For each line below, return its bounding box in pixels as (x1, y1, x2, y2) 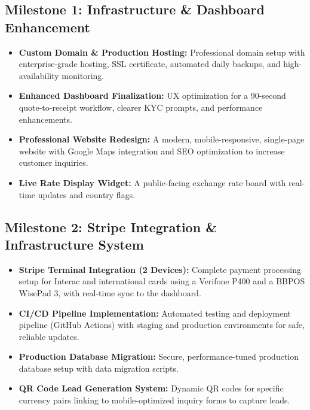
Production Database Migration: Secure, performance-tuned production (19, 350, 299, 363)
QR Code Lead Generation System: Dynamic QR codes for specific (19, 382, 284, 394)
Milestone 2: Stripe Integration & (5, 217, 217, 236)
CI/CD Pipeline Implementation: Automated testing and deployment (19, 306, 291, 319)
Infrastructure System (5, 235, 144, 253)
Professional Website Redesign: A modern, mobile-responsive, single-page (19, 133, 305, 145)
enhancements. (19, 113, 72, 125)
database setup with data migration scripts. (19, 362, 179, 374)
